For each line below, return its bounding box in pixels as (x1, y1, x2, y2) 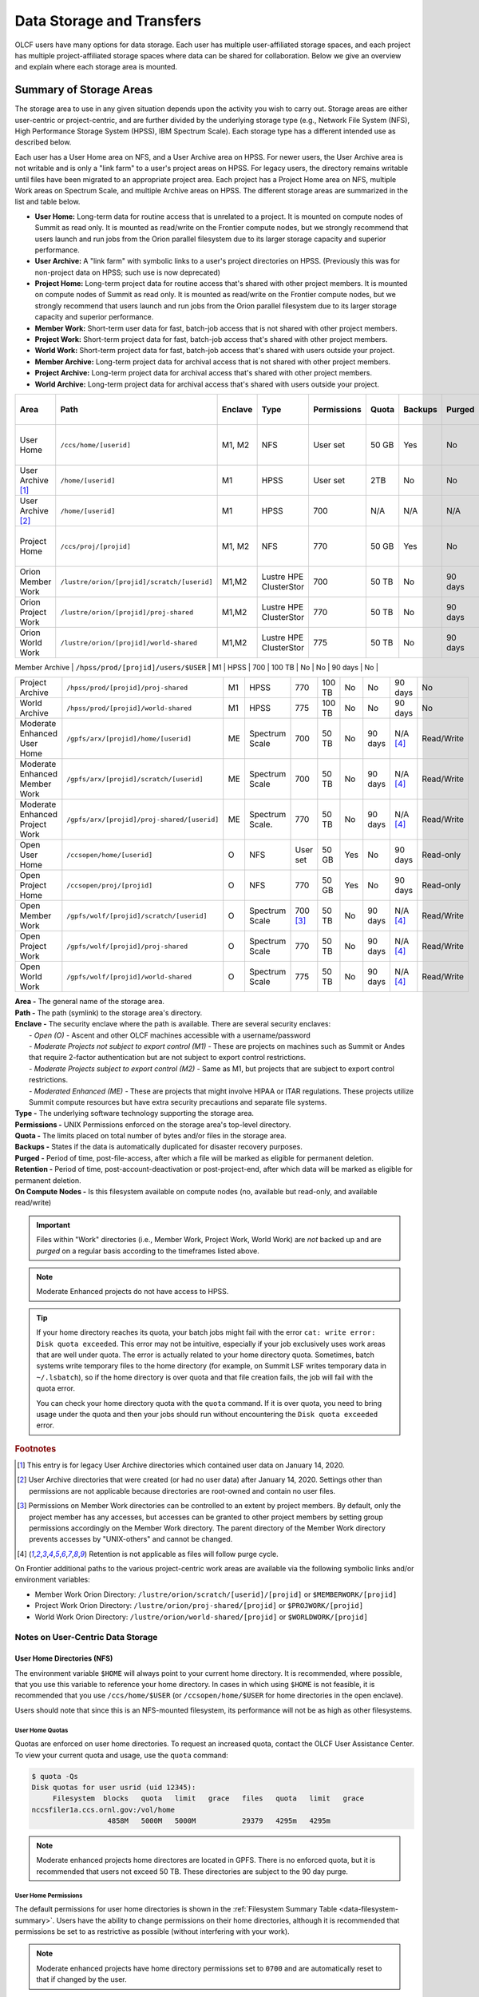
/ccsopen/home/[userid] (66, 851, 153, 859)
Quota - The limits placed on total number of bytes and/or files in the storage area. (14, 1131, 287, 1141)
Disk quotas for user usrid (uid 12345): (31, 1782, 196, 1792)
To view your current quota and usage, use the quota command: (14, 1750, 229, 1760)
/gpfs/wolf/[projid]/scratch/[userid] (66, 911, 208, 920)
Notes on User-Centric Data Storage (14, 1632, 158, 1643)
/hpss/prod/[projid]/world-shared (66, 704, 192, 713)
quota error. (36, 1384, 76, 1393)
